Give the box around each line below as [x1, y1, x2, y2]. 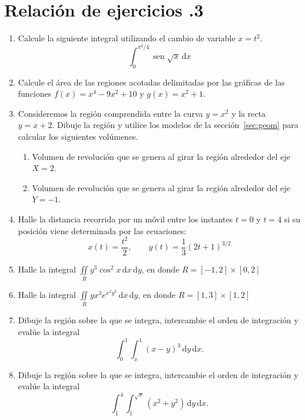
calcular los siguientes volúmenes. [18, 130, 138, 142]
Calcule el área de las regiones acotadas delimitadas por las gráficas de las [18, 76, 285, 88]
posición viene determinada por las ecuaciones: [18, 224, 187, 237]
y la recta [231, 107, 266, 119]
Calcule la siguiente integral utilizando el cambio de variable [18, 32, 236, 44]
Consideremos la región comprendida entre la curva [18, 107, 203, 119]
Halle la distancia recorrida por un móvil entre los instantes [18, 212, 233, 225]
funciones [18, 87, 52, 100]
